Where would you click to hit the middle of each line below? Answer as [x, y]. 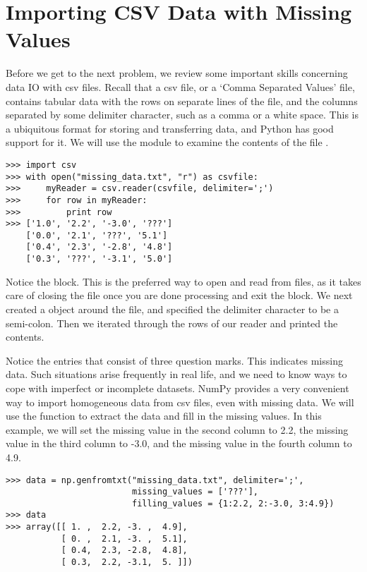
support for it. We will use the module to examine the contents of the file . [167, 142]
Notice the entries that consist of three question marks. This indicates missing [174, 360]
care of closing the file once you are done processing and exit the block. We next [179, 295]
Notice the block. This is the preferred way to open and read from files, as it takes [183, 281]
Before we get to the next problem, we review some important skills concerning [177, 73]
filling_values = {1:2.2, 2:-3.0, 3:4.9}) [233, 503]
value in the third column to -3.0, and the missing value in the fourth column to [179, 443]
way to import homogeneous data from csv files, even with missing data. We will [180, 402]
